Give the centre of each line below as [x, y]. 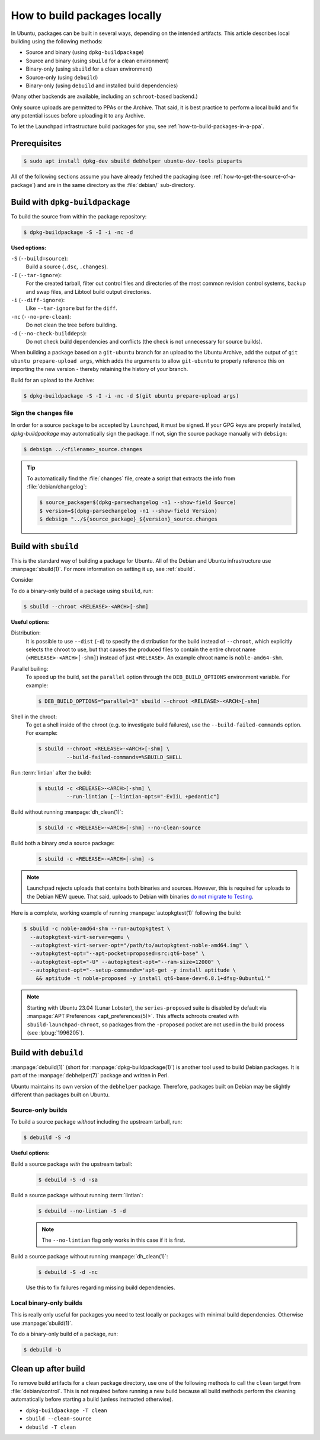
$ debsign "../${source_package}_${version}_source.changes [129, 519]
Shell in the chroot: [34, 716]
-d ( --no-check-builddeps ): [49, 333]
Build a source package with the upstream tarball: [72, 1164]
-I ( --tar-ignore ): [36, 275]
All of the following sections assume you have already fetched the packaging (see [111, 177]
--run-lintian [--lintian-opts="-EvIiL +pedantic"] [143, 797]
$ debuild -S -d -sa [68, 1179]
